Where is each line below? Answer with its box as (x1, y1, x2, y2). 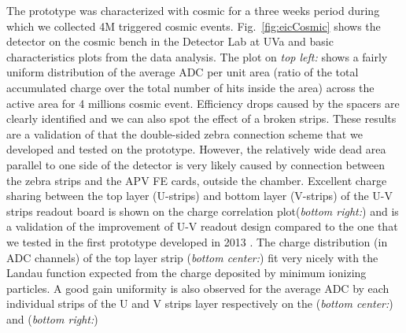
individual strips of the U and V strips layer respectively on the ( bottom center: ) (6, 295, 393, 312)
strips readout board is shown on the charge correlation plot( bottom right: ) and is (6, 202, 399, 219)
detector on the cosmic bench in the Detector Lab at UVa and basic (6, 33, 334, 50)
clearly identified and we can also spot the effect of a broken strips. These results (6, 110, 397, 127)
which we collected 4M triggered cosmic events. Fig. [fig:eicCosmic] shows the (6, 17, 381, 34)
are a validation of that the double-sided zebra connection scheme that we (6, 125, 363, 142)
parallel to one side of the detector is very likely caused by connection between (6, 156, 385, 172)
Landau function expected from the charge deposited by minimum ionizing (6, 265, 367, 281)
